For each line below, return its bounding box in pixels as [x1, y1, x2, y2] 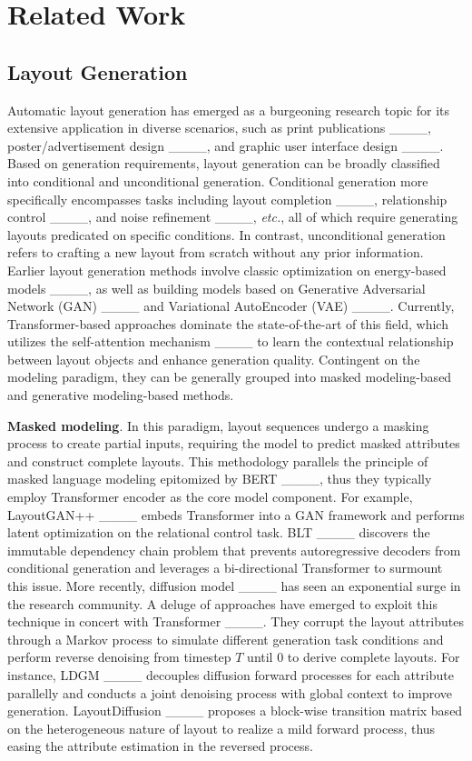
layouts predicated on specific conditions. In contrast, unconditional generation [7, 225, 446, 244]
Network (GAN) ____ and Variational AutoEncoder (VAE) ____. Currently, [7, 296, 455, 315]
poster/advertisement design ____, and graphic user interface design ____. [7, 135, 444, 155]
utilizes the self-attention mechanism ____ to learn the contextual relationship [7, 332, 454, 351]
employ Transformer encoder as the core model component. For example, [7, 487, 413, 506]
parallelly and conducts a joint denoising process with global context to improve [7, 683, 453, 702]
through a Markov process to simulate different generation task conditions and [7, 629, 444, 648]
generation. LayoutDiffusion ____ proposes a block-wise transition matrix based [7, 701, 463, 720]
